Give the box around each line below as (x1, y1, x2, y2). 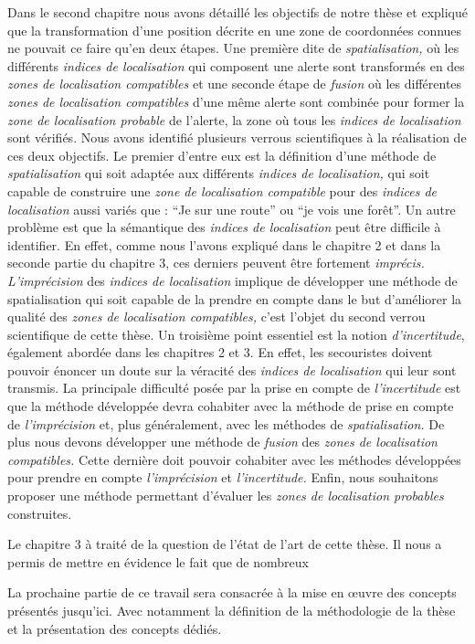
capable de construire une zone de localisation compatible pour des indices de (7, 181, 438, 200)
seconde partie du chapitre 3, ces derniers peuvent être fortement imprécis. (7, 253, 425, 272)
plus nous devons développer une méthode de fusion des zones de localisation (7, 432, 438, 451)
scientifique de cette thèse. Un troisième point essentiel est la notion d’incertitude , (7, 324, 465, 343)
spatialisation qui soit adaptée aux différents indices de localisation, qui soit (7, 164, 430, 183)
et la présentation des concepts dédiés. (7, 618, 222, 638)
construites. (7, 503, 72, 523)
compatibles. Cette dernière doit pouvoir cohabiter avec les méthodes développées (7, 449, 461, 469)
